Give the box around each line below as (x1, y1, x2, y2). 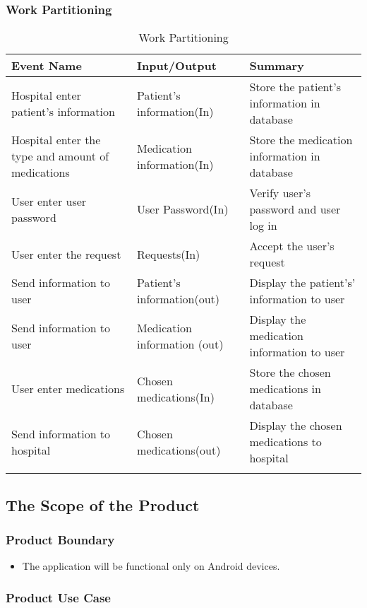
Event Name (11, 57, 82, 74)
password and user (249, 201, 341, 218)
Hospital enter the (11, 131, 101, 148)
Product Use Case (6, 588, 111, 606)
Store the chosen (249, 364, 331, 381)
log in (249, 217, 277, 234)
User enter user (11, 192, 87, 209)
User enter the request (11, 245, 121, 262)
